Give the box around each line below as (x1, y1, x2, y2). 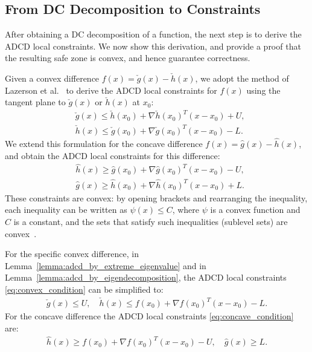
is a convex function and (210, 203, 301, 216)
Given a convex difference (5, 71, 100, 84)
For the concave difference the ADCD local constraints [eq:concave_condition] (5, 310, 294, 322)
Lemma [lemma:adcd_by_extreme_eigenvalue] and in (5, 259, 206, 272)
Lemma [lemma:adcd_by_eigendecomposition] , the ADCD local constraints (5, 271, 287, 284)
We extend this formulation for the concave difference (5, 137, 203, 150)
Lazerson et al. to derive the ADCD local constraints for (5, 83, 217, 96)
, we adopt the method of (195, 71, 289, 84)
